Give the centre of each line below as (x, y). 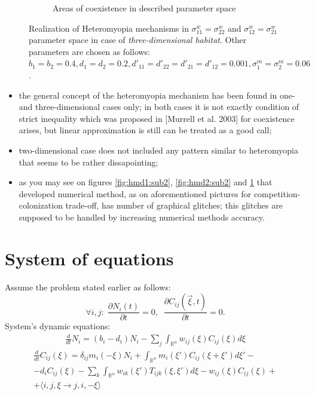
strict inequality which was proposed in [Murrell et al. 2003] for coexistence (157, 118)
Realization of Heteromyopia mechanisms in (109, 28)
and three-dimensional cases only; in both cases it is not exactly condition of (159, 107)
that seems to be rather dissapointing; (88, 162)
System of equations (89, 258)
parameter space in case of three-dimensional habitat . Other (138, 40)
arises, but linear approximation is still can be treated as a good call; (145, 130)
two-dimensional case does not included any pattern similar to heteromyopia (158, 150)
